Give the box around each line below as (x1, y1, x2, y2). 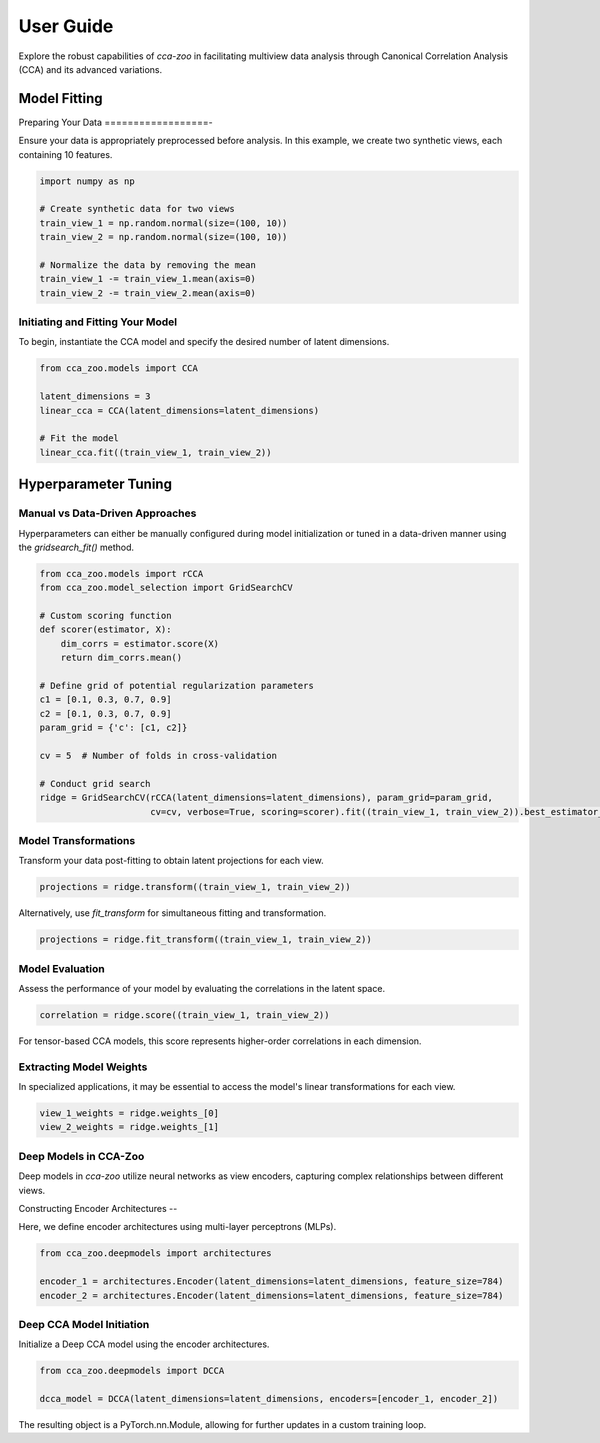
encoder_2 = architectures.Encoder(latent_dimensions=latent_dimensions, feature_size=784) (39, 1290, 504, 1301)
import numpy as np (39, 175, 135, 187)
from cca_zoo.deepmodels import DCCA (39, 1365, 225, 1377)
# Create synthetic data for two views (39, 203, 235, 215)
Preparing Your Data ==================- (18, 116, 214, 128)
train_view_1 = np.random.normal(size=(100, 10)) (39, 217, 288, 229)
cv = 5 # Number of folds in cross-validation (39, 750, 277, 761)
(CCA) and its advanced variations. (18, 63, 163, 75)
